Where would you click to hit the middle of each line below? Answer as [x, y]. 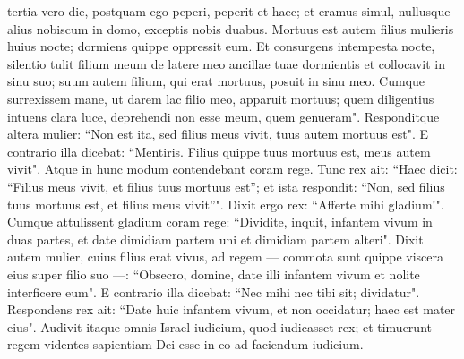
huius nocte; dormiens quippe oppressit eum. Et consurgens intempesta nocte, [221, 46]
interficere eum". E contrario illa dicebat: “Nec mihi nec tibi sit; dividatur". [214, 291]
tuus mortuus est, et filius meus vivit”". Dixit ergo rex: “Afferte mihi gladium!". [226, 204]
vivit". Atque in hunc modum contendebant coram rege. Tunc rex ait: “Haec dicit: [232, 169]
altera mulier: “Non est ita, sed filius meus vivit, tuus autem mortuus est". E [218, 134]
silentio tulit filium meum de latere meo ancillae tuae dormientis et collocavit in [227, 63]
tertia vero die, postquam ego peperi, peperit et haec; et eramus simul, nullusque [229, 11]
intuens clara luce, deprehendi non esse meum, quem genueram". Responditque [223, 116]
